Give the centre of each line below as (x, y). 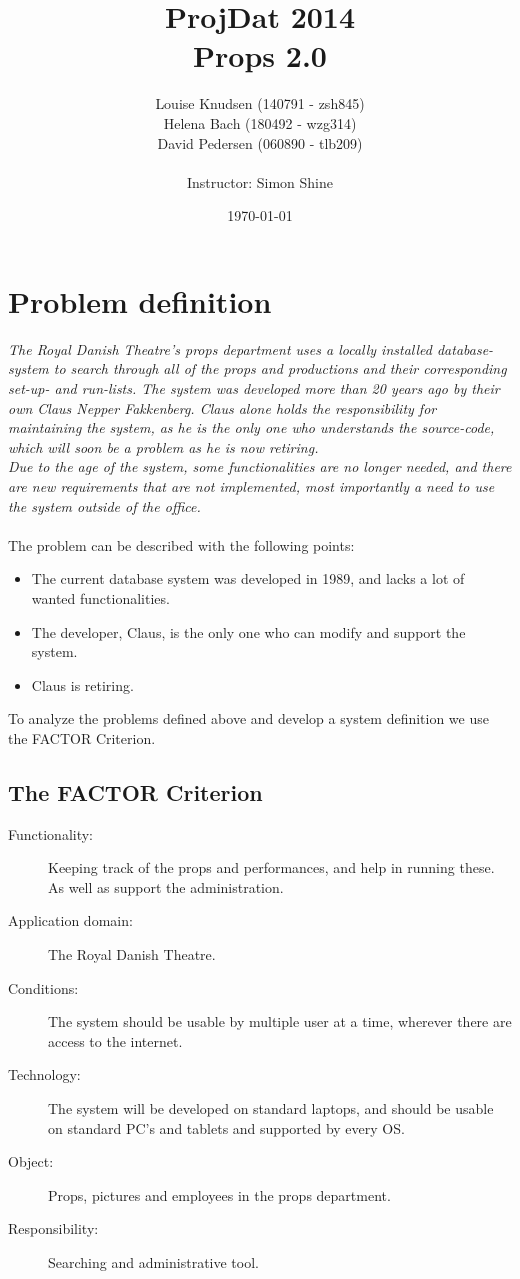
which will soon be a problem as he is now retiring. (163, 446)
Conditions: (43, 987)
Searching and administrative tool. (153, 1262)
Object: (31, 1161)
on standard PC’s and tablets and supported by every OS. (226, 1127)
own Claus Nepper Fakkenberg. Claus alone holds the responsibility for (222, 407)
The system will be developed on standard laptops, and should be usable (271, 1108)
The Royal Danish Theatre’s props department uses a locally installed (220, 348)
